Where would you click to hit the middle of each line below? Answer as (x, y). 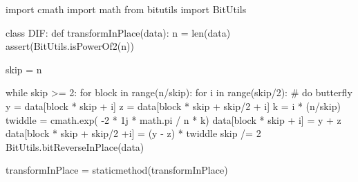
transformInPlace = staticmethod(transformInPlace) (117, 170)
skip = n (24, 69)
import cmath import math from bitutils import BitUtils (126, 9)
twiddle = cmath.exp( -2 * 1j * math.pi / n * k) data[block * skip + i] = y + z (173, 119)
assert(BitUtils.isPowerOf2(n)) (70, 46)
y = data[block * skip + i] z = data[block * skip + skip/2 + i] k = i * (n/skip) (173, 106)
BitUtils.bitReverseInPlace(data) (75, 146)
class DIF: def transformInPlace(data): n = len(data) (118, 32)
